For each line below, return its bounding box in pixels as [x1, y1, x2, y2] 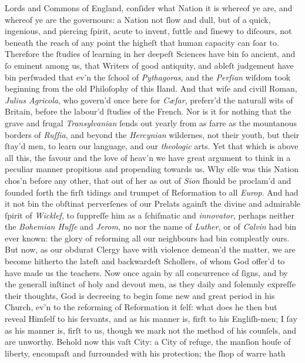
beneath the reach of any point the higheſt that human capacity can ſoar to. [5, 36, 279, 48]
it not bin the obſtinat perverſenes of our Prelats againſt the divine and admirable [5, 197, 301, 210]
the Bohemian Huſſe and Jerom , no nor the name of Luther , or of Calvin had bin [5, 220, 297, 233]
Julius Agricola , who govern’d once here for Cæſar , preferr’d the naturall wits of [5, 93, 293, 106]
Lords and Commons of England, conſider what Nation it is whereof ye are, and [5, 2, 293, 14]
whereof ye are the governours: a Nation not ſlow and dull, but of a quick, [5, 13, 271, 25]
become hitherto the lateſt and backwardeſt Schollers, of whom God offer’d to [5, 255, 285, 267]
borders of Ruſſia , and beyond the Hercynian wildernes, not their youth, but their [5, 128, 300, 140]
